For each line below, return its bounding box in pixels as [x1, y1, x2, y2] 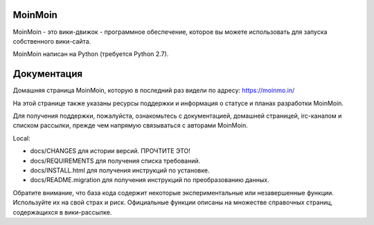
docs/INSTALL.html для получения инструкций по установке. [30, 166, 210, 174]
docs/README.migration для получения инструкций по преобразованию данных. [30, 176, 269, 184]
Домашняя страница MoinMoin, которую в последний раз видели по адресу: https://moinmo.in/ [12, 87, 295, 95]
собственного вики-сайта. [12, 37, 91, 45]
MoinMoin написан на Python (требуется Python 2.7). [12, 50, 169, 58]
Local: [12, 134, 30, 142]
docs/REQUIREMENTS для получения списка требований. [30, 156, 201, 165]
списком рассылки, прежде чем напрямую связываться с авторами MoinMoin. [12, 121, 249, 129]
